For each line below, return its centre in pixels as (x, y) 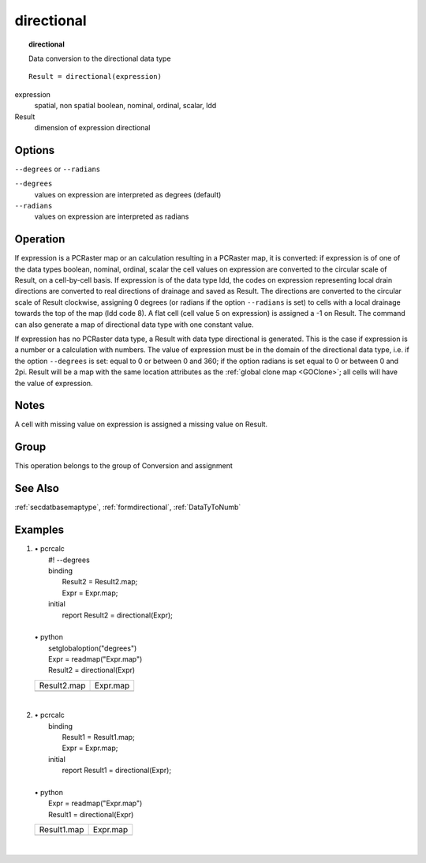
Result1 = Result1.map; (99, 737)
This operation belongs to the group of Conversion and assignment (123, 466)
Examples (39, 530)
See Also (37, 488)
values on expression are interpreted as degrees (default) (128, 194)
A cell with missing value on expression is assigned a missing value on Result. (141, 424)
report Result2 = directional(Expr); (118, 615)
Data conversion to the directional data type (100, 58)
